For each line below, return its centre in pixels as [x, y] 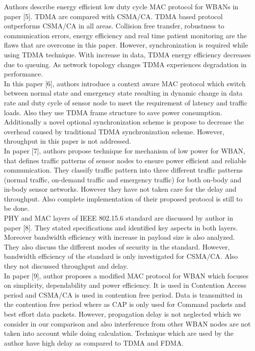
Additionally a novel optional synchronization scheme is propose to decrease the [124, 122]
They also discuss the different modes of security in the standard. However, [117, 246]
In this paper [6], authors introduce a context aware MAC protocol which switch [125, 83]
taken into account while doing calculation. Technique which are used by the [119, 333]
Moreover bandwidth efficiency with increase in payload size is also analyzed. [119, 237]
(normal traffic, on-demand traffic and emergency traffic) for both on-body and [123, 179]
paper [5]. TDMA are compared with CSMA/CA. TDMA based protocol [113, 16]
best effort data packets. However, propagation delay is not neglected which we [123, 314]
